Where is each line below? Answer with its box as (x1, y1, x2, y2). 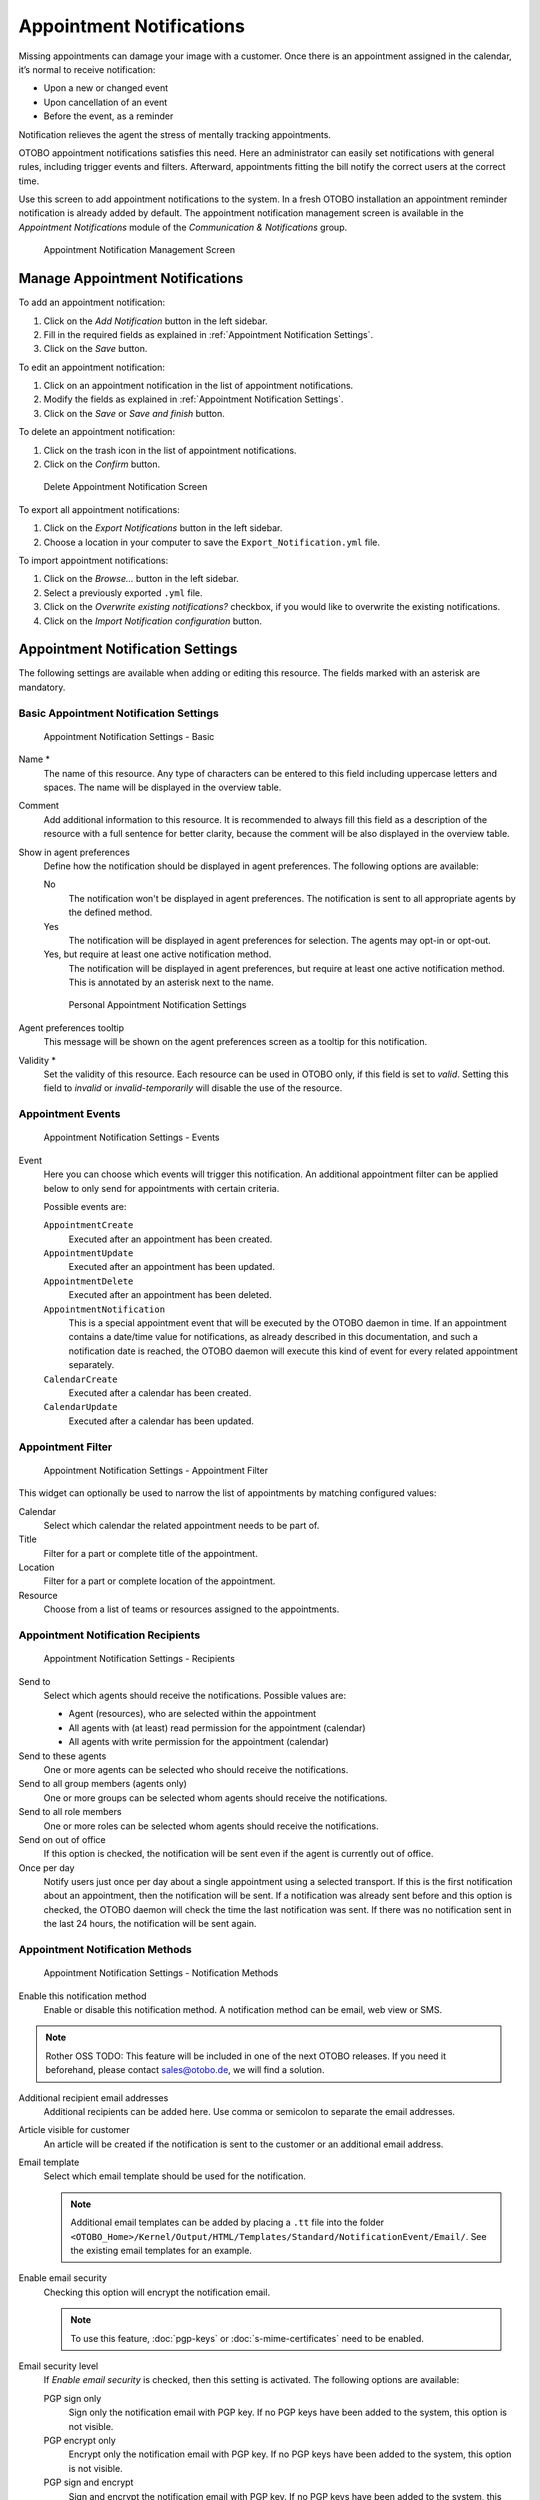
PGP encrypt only (43, 2434, 117, 2446)
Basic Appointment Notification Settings (18, 706, 219, 720)
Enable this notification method (18, 1990, 147, 2002)
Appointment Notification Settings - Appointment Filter (43, 1464, 269, 1476)
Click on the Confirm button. (43, 458, 160, 470)
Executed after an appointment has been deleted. (68, 1289, 272, 1301)
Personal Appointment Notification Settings (68, 999, 247, 1011)
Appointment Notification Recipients (18, 1628, 201, 1642)
